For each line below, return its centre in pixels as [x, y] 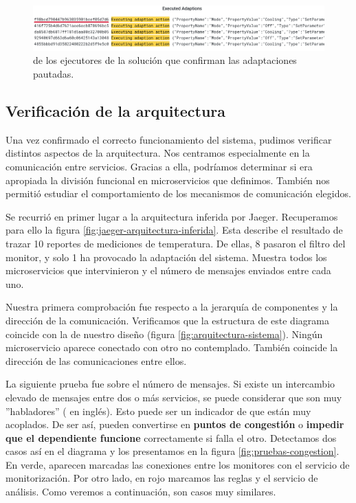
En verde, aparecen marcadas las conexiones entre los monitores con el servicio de [178, 464]
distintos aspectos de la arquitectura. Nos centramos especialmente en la [158, 153]
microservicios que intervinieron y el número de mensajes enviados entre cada [168, 270]
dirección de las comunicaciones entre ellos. [96, 360]
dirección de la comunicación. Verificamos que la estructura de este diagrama [167, 320]
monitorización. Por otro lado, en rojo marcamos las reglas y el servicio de [162, 478]
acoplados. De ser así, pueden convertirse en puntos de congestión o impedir [175, 424]
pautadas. [54, 74]
